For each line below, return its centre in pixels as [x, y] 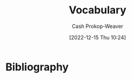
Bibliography [37, 67]
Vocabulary [98, 10]
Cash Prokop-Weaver [98, 26]
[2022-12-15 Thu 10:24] [98, 37]
